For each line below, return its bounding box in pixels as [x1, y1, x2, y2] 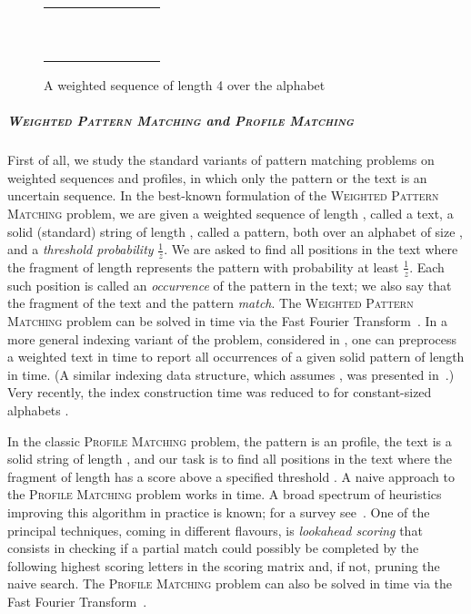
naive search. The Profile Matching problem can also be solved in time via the [7, 574, 453, 593]
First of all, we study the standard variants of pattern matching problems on [7, 150, 435, 169]
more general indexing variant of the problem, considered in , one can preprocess [7, 329, 457, 348]
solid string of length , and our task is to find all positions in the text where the [7, 449, 453, 468]
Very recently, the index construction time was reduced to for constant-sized [7, 383, 432, 402]
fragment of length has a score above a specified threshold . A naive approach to [7, 466, 455, 486]
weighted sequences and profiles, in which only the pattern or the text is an [7, 168, 427, 187]
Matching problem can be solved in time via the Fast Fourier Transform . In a [7, 311, 447, 330]
